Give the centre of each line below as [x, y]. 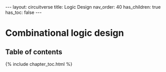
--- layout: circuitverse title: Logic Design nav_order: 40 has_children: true [83, 7]
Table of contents [34, 52]
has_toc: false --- [23, 12]
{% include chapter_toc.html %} [39, 64]
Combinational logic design [65, 33]
